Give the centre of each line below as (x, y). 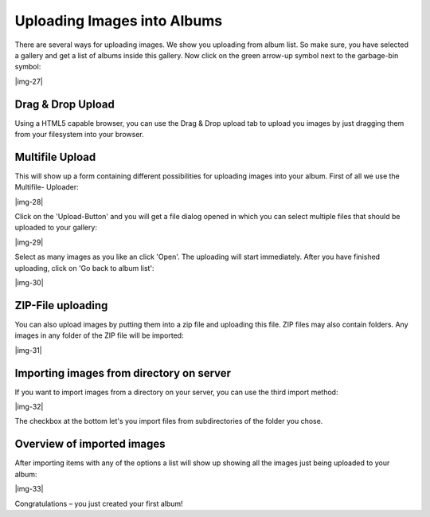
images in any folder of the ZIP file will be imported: (99, 335)
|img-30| (29, 283)
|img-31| (29, 350)
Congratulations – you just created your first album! (99, 503)
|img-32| (29, 407)
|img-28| (29, 202)
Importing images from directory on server (123, 373)
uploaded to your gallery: (56, 228)
